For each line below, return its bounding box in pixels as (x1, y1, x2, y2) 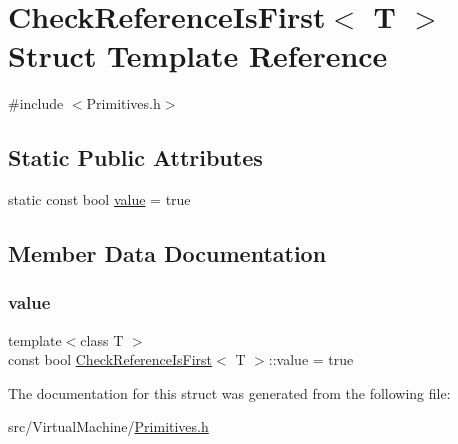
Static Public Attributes (8, 142, 263, 173)
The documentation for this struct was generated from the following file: (8, 382, 451, 403)
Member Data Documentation (8, 238, 327, 269)
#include (8, 93, 64, 114)
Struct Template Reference (8, 35, 388, 76)
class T (80, 329, 124, 350)
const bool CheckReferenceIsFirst (8, 349, 213, 370)
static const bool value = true (8, 189, 191, 210)
